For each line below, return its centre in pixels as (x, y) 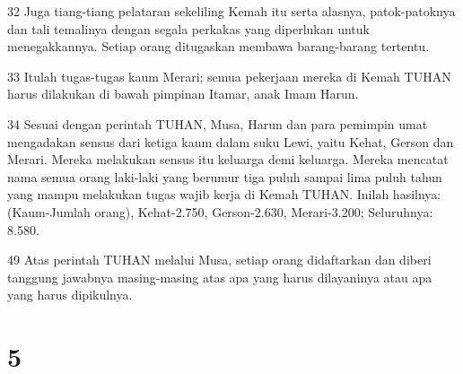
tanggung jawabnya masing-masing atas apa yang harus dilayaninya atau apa (220, 277)
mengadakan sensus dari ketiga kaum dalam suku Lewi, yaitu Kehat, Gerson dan (231, 141)
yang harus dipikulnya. (70, 295)
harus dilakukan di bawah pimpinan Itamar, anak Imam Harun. (183, 94)
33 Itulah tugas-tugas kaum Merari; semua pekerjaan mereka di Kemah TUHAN (229, 76)
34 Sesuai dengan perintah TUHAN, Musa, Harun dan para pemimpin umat (218, 123)
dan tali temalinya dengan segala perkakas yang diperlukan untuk (188, 28)
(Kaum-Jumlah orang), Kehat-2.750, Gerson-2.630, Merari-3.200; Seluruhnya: (220, 211)
